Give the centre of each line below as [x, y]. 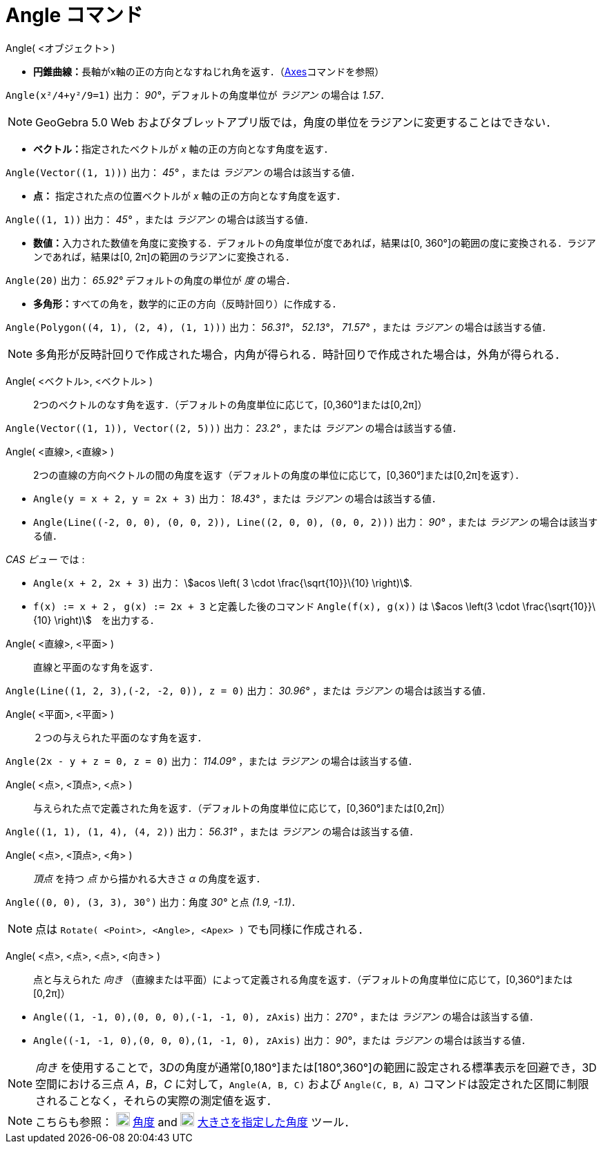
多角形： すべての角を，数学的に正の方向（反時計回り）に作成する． [188, 303]
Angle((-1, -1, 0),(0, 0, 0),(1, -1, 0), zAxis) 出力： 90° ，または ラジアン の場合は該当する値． [282, 1040]
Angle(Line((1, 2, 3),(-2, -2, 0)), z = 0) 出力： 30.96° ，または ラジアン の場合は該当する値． [249, 690]
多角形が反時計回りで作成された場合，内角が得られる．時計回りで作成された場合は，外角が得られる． [301, 354]
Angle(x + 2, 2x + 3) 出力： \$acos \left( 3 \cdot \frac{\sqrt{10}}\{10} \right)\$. [223, 582]
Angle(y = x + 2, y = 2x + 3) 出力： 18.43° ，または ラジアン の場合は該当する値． [237, 498]
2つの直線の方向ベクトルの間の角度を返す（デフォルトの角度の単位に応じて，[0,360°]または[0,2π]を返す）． [279, 475]
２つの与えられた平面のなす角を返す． [120, 737]
